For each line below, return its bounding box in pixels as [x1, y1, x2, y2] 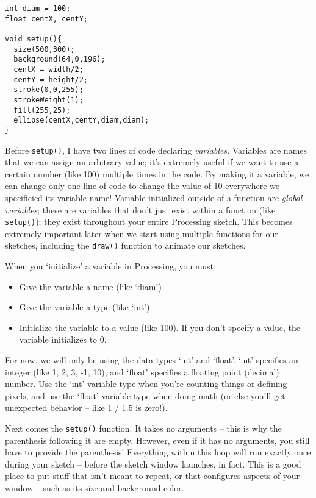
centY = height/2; [13, 75, 88, 84]
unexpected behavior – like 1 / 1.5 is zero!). [5, 401, 168, 414]
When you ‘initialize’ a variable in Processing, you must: [5, 260, 216, 272]
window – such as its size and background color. [5, 482, 184, 494]
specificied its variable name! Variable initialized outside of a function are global [5, 191, 303, 204]
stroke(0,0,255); [13, 85, 84, 94]
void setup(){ [5, 34, 62, 43]
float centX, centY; [5, 14, 88, 23]
